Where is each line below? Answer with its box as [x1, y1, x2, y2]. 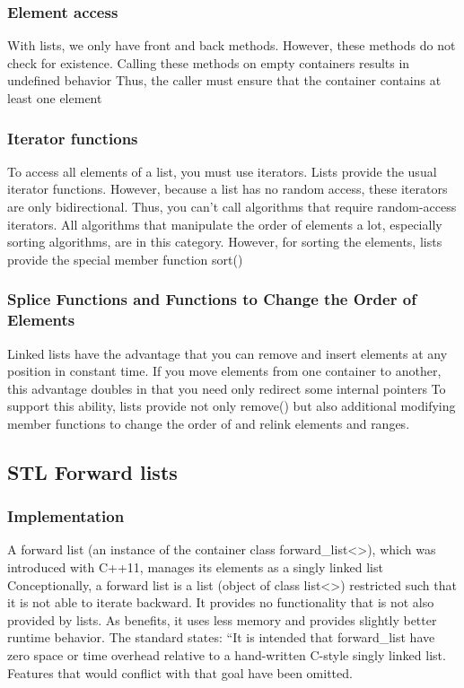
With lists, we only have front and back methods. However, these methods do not [7, 36, 456, 55]
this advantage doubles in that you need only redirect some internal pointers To [7, 379, 446, 397]
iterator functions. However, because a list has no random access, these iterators [7, 179, 448, 198]
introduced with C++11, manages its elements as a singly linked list [7, 558, 383, 577]
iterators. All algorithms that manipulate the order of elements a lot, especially [7, 214, 442, 233]
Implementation [7, 505, 125, 527]
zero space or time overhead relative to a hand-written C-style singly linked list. [7, 646, 446, 665]
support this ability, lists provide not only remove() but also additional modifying [7, 396, 456, 415]
